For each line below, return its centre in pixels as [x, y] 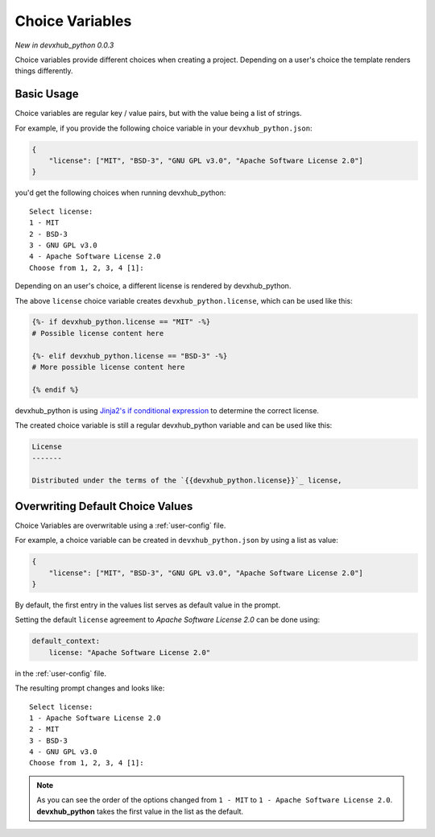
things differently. [44, 71]
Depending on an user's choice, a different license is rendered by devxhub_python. [153, 286]
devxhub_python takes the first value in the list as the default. [140, 811]
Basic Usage [47, 94]
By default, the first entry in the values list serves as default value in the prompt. [148, 605]
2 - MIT [44, 729]
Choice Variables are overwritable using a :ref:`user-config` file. [120, 525]
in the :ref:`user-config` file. [60, 673]
